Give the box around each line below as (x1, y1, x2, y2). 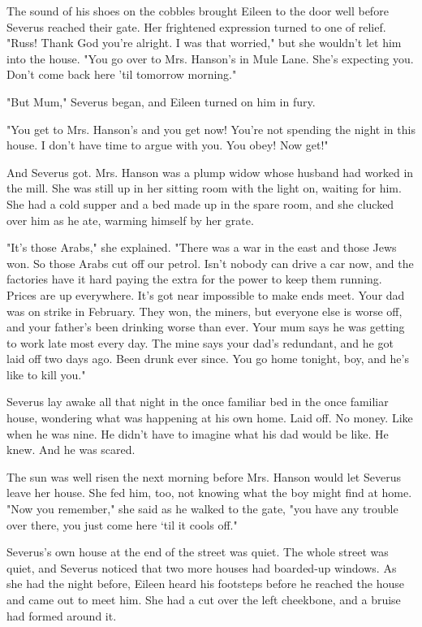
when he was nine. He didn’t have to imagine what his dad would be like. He (6, 425, 389, 442)
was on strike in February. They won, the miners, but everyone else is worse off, (6, 302, 403, 319)
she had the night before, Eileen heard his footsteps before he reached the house (6, 575, 404, 592)
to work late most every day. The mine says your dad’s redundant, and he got (6, 334, 394, 351)
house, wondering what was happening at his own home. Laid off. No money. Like (6, 409, 413, 426)
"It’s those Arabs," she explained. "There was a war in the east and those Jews (6, 239, 397, 256)
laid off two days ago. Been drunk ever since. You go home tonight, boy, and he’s (6, 350, 409, 367)
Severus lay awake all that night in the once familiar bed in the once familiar (6, 393, 389, 410)
